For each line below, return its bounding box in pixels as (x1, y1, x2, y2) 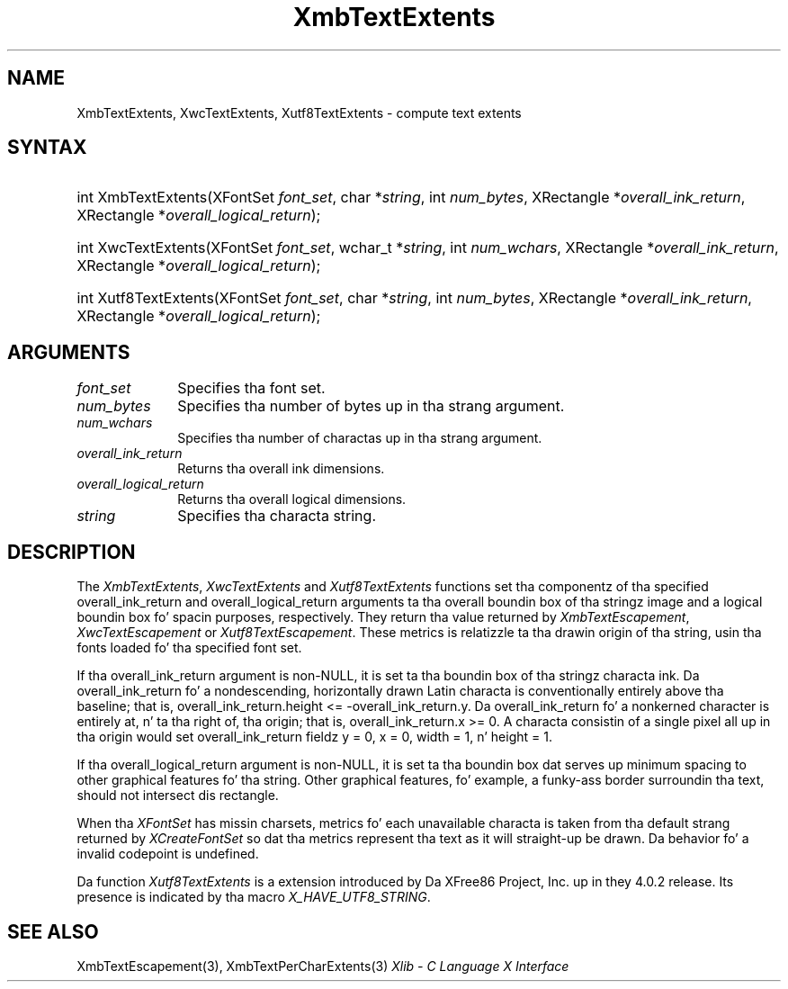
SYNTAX (7, 136, 87, 159)
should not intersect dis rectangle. (76, 787, 279, 804)
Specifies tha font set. (177, 379, 326, 398)
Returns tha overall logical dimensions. (177, 491, 407, 508)
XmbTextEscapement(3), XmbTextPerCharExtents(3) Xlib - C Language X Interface (76, 958, 569, 974)
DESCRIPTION (7, 540, 136, 563)
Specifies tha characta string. (177, 507, 376, 526)
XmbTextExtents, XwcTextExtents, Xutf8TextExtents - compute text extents (76, 104, 522, 121)
